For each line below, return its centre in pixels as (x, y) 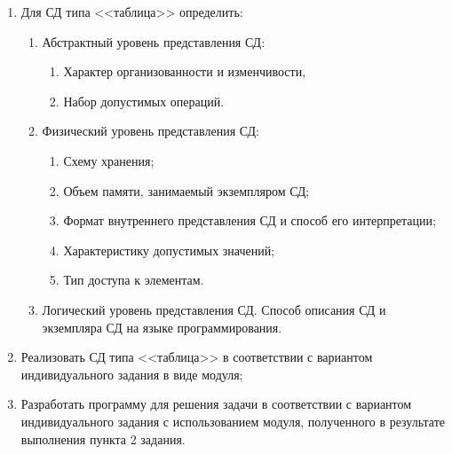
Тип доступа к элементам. (134, 280)
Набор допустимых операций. (144, 101)
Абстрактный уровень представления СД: (154, 41)
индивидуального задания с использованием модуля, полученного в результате (233, 421)
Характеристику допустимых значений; (169, 250)
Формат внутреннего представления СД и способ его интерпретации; (250, 220)
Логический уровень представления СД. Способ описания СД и (214, 309)
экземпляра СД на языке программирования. (162, 327)
